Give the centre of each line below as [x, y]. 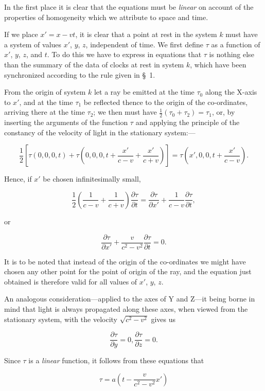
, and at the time [46, 102]
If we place [21, 34]
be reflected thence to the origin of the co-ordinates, [166, 102]
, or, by [223, 112]
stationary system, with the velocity [61, 319]
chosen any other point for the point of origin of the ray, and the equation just [128, 271]
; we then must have [125, 112]
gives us [163, 319]
